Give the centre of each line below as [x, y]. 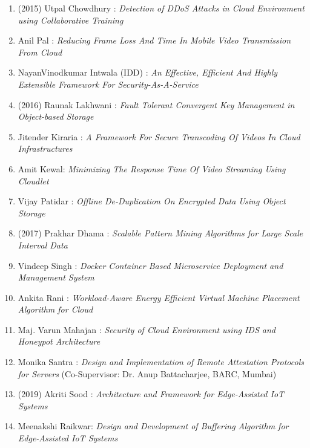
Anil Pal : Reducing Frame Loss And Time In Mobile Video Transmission [154, 40]
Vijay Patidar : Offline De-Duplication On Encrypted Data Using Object [152, 201]
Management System [56, 277]
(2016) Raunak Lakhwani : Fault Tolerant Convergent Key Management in [156, 104]
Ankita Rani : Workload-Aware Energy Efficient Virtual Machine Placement [159, 297]
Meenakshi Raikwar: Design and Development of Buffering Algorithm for [153, 426]
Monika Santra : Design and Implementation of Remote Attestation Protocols [161, 362]
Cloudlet [33, 180]
